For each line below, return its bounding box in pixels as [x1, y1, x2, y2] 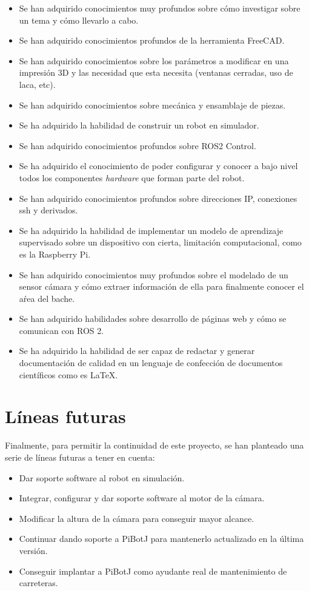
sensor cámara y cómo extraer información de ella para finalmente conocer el [19, 280, 304, 293]
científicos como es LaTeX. [19, 368, 118, 381]
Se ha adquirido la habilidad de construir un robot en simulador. [19, 119, 259, 132]
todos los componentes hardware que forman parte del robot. [19, 171, 245, 184]
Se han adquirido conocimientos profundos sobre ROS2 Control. [19, 139, 256, 152]
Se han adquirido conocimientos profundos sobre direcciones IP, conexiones [19, 192, 297, 204]
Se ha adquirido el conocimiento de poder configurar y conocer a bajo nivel [19, 159, 298, 172]
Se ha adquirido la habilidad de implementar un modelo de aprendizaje [19, 224, 284, 236]
